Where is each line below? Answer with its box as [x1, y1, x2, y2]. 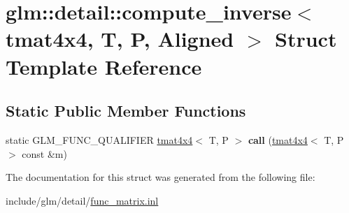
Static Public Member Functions [6, 100, 246, 122]
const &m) [22, 146, 67, 161]
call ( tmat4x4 [248, 132, 308, 147]
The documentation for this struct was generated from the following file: [6, 170, 315, 184]
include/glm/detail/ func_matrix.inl [6, 193, 159, 207]
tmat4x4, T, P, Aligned [6, 24, 234, 53]
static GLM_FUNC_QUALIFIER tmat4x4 [6, 132, 193, 147]
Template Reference [6, 52, 202, 80]
